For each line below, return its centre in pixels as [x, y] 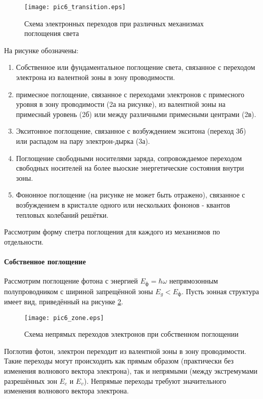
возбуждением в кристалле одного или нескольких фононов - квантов [123, 204]
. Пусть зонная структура [220, 291]
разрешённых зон [31, 381]
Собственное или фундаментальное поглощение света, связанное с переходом [136, 67]
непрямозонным [193, 281]
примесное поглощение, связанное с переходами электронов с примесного [130, 94]
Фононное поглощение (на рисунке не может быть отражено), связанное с [130, 195]
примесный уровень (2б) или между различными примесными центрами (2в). [136, 114]
